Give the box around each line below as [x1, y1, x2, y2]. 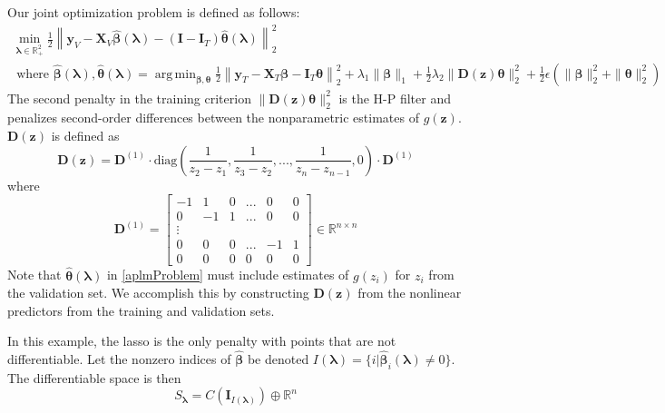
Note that [7, 265, 62, 284]
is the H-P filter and [338, 88, 451, 107]
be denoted [247, 349, 309, 369]
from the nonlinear [357, 283, 462, 302]
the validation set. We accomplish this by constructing [7, 283, 309, 302]
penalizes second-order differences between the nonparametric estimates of [7, 108, 419, 127]
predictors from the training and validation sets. [7, 300, 275, 320]
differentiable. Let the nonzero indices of [7, 349, 231, 369]
